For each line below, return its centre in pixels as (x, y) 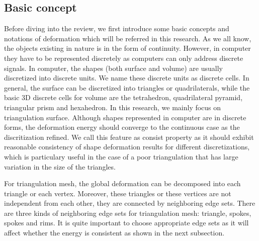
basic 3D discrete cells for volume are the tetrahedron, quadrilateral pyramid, (123, 97)
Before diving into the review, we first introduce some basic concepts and (117, 28)
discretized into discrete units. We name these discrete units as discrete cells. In (127, 78)
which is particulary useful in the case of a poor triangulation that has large (121, 156)
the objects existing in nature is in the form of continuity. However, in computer (127, 48)
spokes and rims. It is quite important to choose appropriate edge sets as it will (126, 223)
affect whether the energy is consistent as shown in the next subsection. (114, 233)
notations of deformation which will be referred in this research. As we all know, (128, 38)
